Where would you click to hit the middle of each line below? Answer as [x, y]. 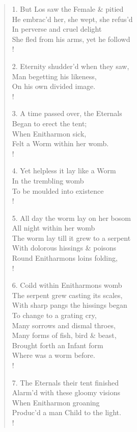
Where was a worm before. [53, 355]
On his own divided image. [54, 86]
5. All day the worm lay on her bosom [71, 218]
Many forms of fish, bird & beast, [64, 335]
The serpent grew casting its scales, [67, 295]
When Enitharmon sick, [49, 133]
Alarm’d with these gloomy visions [66, 392]
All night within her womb [53, 228]
